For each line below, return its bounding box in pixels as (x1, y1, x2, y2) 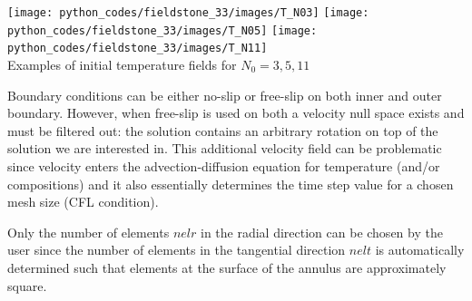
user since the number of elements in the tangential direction (7, 240, 346, 259)
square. (7, 276, 47, 295)
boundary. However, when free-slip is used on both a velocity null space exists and (7, 103, 465, 122)
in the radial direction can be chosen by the (201, 222, 443, 241)
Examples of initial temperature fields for (7, 54, 237, 73)
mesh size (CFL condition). (7, 192, 159, 211)
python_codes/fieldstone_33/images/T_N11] (7, 42, 268, 55)
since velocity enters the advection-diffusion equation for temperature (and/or (7, 156, 440, 175)
